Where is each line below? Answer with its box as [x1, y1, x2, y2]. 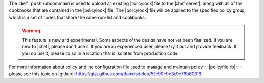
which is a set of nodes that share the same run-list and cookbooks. [9, 14, 146, 20]
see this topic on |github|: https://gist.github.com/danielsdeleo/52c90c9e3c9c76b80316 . [23, 71, 203, 77]
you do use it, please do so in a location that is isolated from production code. [22, 50, 179, 56]
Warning [22, 28, 40, 34]
